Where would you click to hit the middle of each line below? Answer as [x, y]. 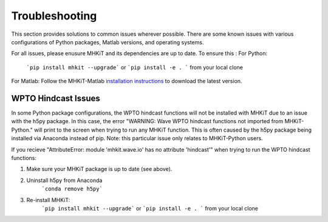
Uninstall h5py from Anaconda [64, 180]
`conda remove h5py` [72, 189]
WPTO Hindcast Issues [56, 98]
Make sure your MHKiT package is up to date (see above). [99, 169]
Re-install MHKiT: [48, 200]
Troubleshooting [54, 16]
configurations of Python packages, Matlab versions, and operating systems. [108, 42]
